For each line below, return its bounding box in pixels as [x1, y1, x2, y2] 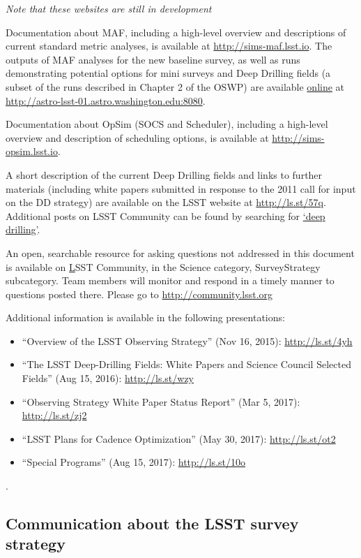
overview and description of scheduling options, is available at [6, 130, 269, 145]
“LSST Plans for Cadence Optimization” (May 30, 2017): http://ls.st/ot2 [22, 431, 336, 446]
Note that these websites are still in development [6, 1, 212, 15]
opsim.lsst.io [6, 144, 58, 159]
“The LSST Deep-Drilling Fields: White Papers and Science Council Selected [22, 357, 351, 372]
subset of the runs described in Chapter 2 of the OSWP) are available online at [6, 79, 345, 94]
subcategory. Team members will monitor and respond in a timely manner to [6, 273, 335, 288]
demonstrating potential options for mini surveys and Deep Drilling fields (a [6, 66, 331, 80]
